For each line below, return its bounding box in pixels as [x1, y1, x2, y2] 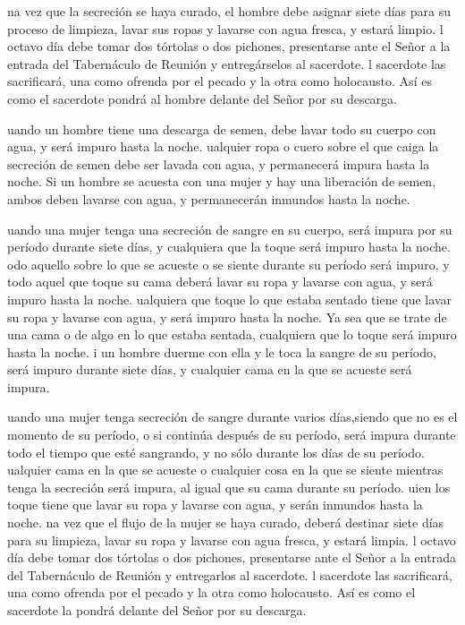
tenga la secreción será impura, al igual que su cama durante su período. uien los [7, 477, 451, 496]
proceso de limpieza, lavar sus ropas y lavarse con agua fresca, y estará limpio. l [7, 19, 444, 38]
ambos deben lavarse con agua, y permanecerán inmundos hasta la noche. [7, 189, 410, 208]
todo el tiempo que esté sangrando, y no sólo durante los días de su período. [7, 442, 425, 461]
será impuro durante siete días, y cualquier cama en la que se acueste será [7, 360, 412, 379]
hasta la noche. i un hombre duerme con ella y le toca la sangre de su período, [7, 342, 436, 361]
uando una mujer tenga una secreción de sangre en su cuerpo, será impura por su [7, 219, 452, 238]
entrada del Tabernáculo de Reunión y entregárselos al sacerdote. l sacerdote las [7, 54, 446, 73]
